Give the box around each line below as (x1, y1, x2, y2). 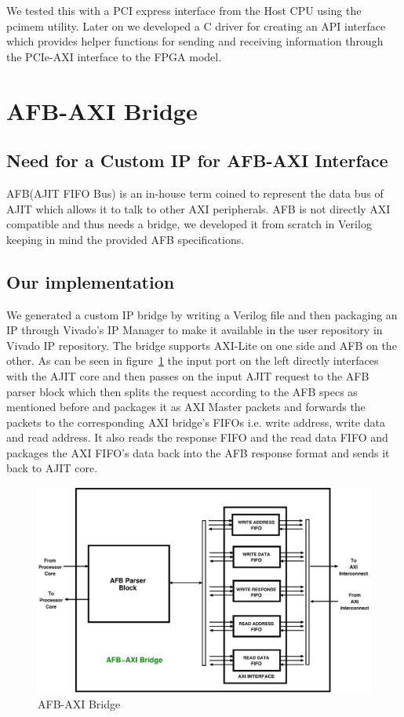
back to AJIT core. (6, 460, 98, 476)
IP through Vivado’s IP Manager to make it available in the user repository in (6, 322, 383, 338)
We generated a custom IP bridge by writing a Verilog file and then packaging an (6, 306, 398, 322)
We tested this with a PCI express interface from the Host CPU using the (6, 2, 362, 18)
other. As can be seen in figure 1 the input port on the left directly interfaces (6, 352, 379, 369)
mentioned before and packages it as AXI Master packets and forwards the (6, 399, 366, 415)
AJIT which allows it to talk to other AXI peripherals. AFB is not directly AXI (6, 200, 391, 217)
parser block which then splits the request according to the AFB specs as (6, 383, 358, 399)
